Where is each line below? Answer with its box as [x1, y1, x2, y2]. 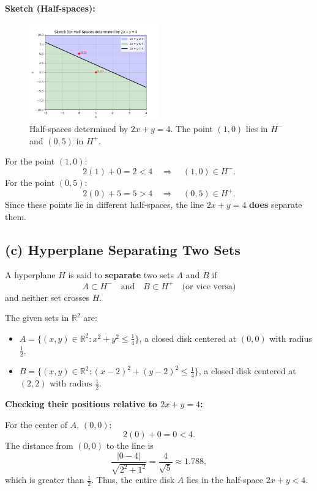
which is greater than [5, 473, 84, 486]
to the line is [106, 439, 154, 452]
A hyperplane [5, 268, 56, 281]
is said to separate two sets [68, 268, 174, 281]
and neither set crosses [5, 290, 90, 303]
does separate [249, 198, 302, 211]
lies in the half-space [186, 473, 263, 486]
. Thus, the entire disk [91, 473, 175, 486]
